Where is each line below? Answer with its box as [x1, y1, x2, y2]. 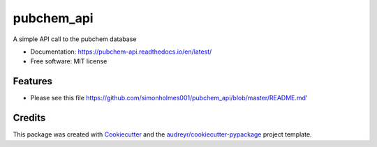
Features [13, 75, 52, 87]
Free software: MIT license [30, 57, 108, 65]
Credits [13, 112, 46, 124]
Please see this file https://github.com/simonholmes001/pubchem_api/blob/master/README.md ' [30, 94, 308, 102]
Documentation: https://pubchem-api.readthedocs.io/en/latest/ [30, 47, 212, 56]
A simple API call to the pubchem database [13, 35, 137, 43]
